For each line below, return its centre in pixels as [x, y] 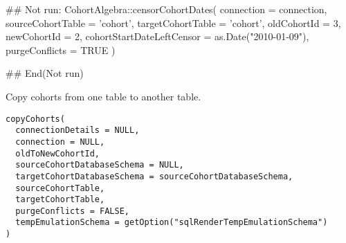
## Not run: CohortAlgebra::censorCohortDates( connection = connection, [166, 9]
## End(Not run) [45, 73]
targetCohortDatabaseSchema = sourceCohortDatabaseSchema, [154, 176]
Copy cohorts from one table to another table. [103, 96]
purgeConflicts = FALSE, [72, 211]
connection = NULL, [60, 142]
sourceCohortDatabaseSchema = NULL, [100, 165]
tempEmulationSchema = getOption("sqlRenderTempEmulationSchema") [172, 223]
